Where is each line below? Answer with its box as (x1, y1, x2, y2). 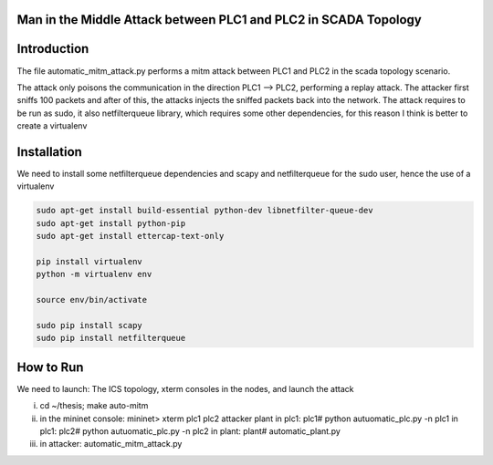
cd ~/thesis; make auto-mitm (39, 400, 149, 411)
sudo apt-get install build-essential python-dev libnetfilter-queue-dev (36, 205, 373, 216)
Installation (16, 144, 82, 160)
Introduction (16, 41, 89, 57)
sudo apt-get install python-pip (36, 218, 186, 228)
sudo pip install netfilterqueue (36, 333, 186, 344)
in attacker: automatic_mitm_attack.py (39, 439, 183, 449)
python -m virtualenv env (36, 269, 152, 280)
